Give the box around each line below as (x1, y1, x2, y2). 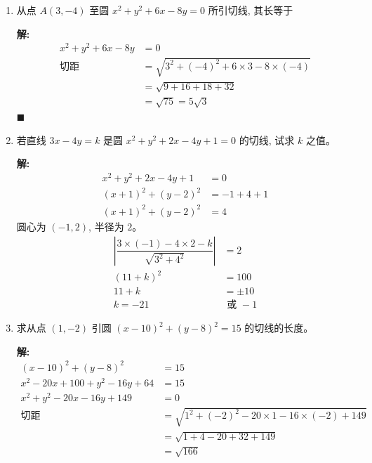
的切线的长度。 (244, 320, 314, 335)
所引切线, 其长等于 (208, 3, 293, 17)
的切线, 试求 (239, 132, 295, 147)
